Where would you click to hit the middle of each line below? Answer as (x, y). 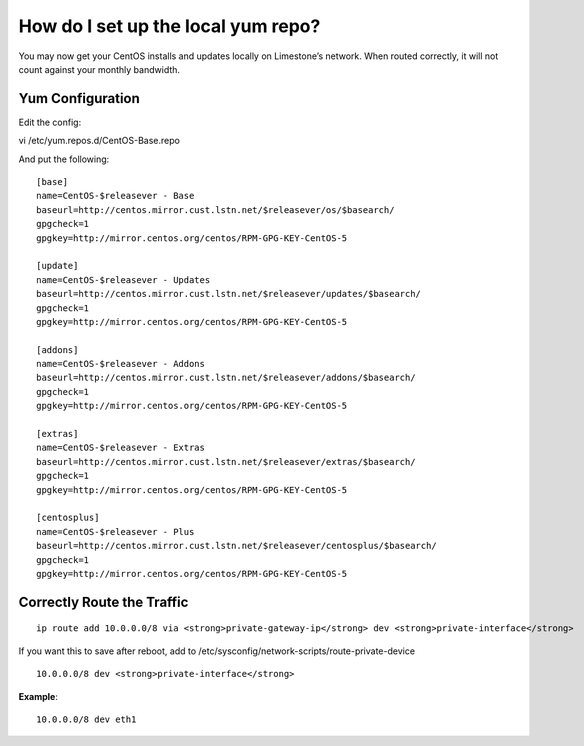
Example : (38, 696)
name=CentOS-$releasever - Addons (120, 364)
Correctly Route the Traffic (103, 601)
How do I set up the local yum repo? (169, 26)
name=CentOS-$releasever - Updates (123, 279)
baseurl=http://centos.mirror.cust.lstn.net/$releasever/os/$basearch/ (215, 209)
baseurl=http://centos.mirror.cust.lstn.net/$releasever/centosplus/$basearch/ (236, 546)
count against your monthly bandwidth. (99, 69)
